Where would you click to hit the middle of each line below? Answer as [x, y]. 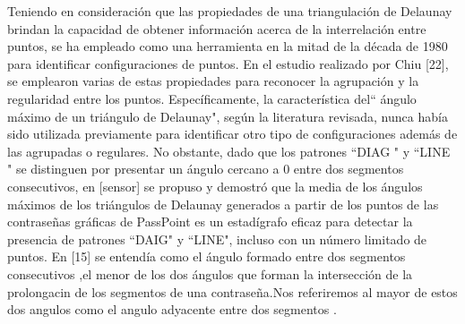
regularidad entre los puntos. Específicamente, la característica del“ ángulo [212, 98]
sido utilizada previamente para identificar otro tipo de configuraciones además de [232, 134]
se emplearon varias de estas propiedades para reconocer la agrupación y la [213, 81]
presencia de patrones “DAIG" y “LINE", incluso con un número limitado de [217, 239]
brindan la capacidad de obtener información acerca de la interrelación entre [217, 28]
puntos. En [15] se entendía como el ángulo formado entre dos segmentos [207, 256]
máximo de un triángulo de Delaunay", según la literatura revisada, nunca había [228, 116]
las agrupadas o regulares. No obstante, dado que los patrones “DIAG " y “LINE [229, 151]
